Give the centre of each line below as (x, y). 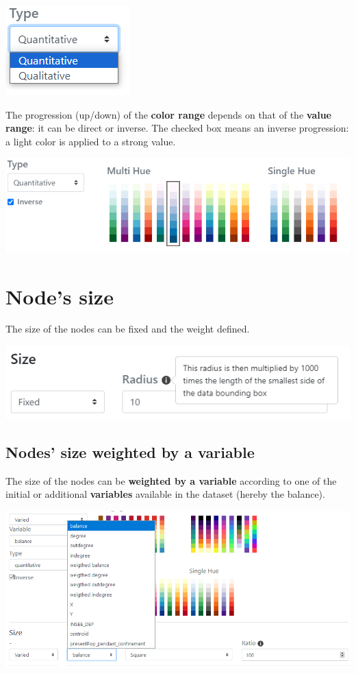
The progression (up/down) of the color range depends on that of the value (168, 114)
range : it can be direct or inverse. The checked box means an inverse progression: (177, 128)
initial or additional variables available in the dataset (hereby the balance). (165, 494)
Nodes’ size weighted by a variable (130, 452)
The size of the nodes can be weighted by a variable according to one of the (171, 480)
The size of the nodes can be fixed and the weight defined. (128, 329)
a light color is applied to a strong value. (91, 141)
